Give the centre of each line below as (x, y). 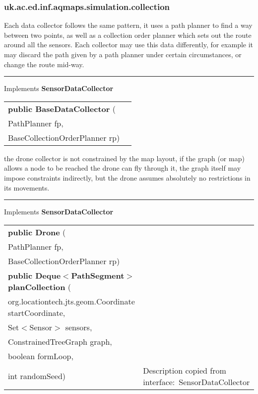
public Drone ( (37, 232)
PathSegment (98, 275)
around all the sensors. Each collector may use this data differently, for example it (129, 45)
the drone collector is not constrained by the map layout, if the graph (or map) (124, 158)
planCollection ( (40, 287)
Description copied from (185, 370)
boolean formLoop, (41, 356)
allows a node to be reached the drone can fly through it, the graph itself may (123, 168)
